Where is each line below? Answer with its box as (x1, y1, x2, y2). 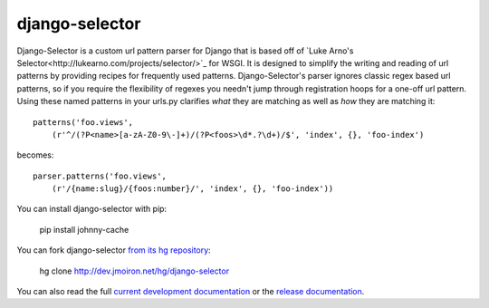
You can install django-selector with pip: (16, 204, 168, 215)
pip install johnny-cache (39, 224, 129, 235)
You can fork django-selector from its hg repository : (16, 245, 212, 255)
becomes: (16, 149, 54, 160)
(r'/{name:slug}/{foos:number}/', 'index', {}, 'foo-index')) (51, 184, 334, 194)
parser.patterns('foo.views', (33, 170, 168, 181)
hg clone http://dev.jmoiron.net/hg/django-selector (39, 265, 230, 276)
